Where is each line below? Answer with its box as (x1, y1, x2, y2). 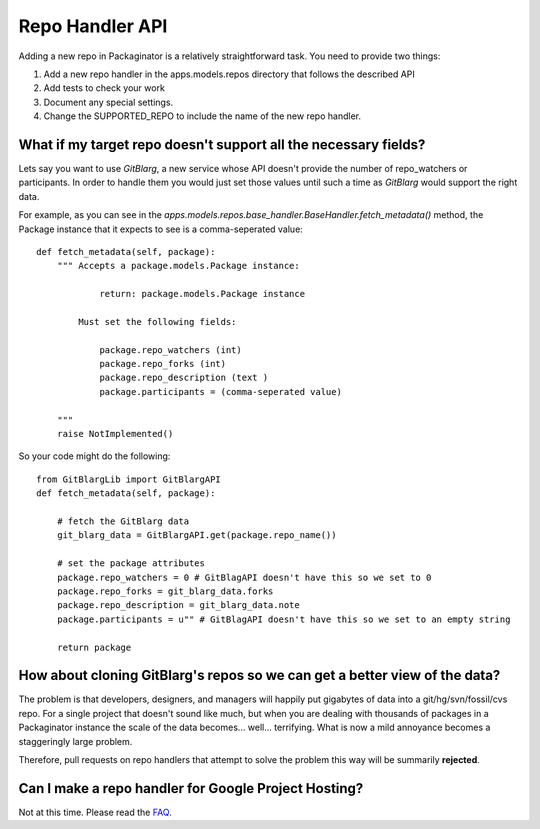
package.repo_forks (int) (99, 358, 227, 370)
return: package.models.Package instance (99, 288, 305, 300)
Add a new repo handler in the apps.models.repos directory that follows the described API (43, 68, 415, 80)
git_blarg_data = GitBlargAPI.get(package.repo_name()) (56, 530, 337, 541)
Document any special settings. (43, 96, 174, 108)
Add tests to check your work (43, 82, 165, 94)
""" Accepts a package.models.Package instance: (56, 260, 300, 272)
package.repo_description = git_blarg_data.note (56, 600, 300, 611)
